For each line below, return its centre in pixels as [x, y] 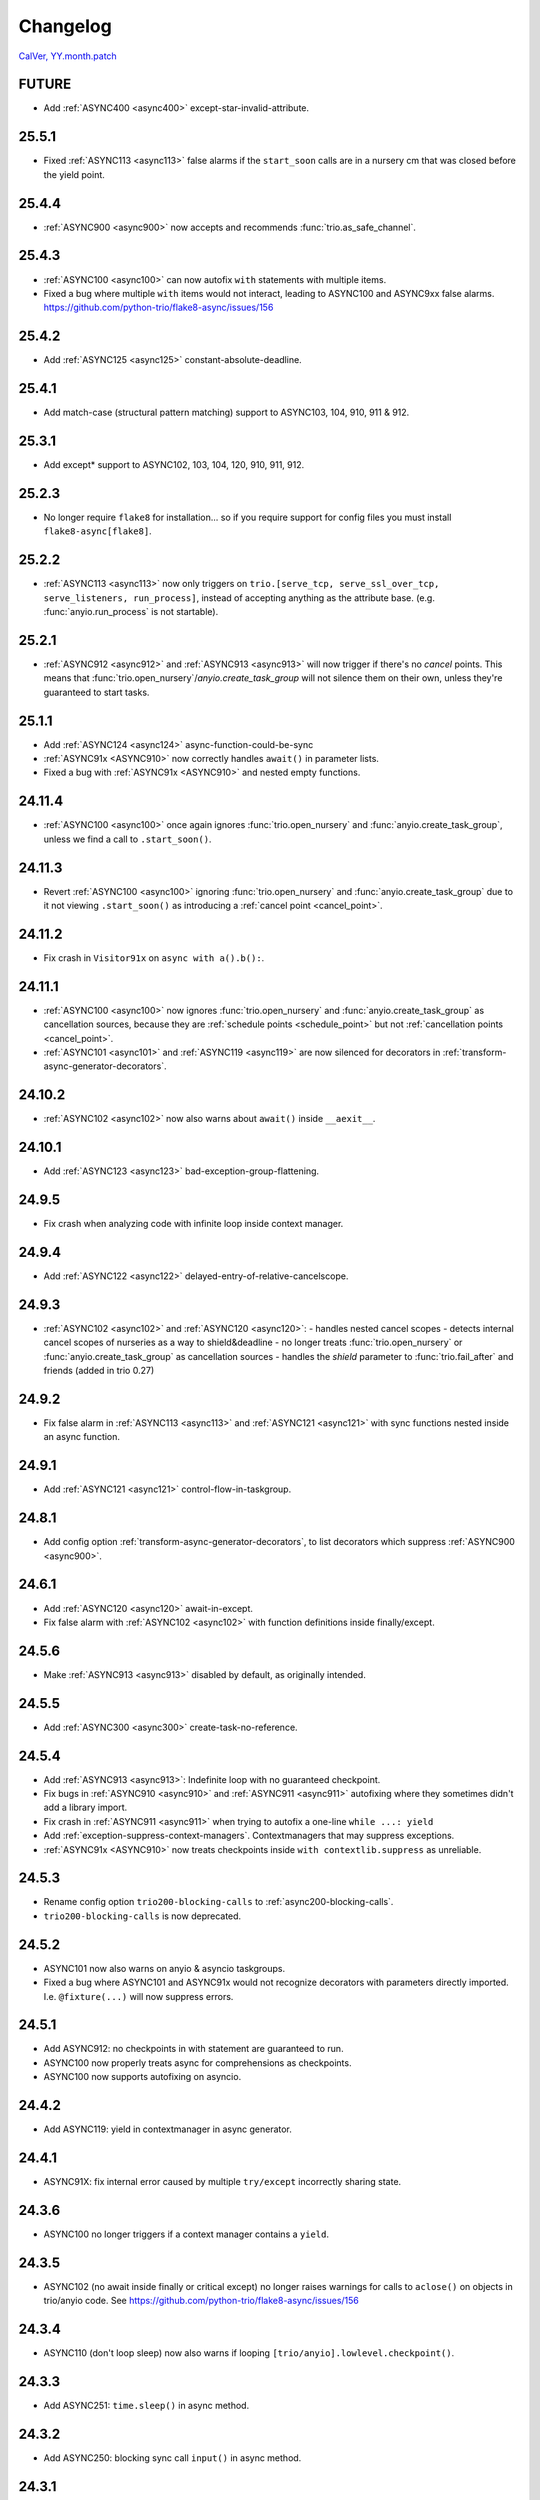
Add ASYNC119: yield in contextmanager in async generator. [167, 2129]
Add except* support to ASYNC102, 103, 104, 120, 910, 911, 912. [174, 465]
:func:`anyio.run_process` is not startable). [131, 612]
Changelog [65, 26]
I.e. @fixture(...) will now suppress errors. [138, 1996]
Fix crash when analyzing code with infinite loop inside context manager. [193, 1224]
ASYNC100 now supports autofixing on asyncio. [142, 2077]
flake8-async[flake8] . [97, 531]
